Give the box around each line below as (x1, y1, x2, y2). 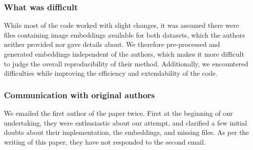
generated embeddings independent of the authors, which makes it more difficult (4, 49, 244, 59)
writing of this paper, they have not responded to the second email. (4, 136, 206, 147)
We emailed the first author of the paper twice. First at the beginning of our (4, 108, 233, 118)
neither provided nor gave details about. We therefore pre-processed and (4, 39, 220, 49)
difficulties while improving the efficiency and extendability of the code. (4, 68, 218, 78)
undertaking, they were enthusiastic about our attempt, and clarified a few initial (4, 117, 247, 128)
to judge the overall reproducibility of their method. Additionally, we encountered (4, 58, 248, 68)
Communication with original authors (4, 88, 155, 101)
